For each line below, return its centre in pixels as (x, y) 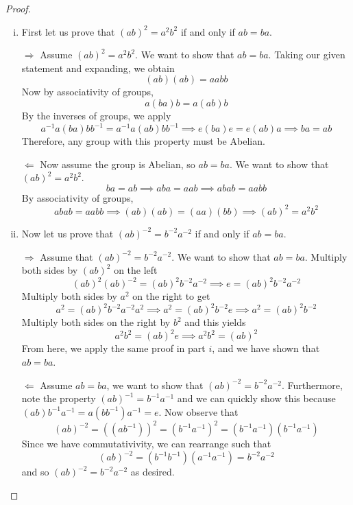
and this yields (215, 322)
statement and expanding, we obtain (98, 68)
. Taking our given (307, 55)
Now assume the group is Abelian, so (118, 164)
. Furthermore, (312, 385)
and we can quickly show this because (256, 398)
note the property (59, 398)
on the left (136, 270)
